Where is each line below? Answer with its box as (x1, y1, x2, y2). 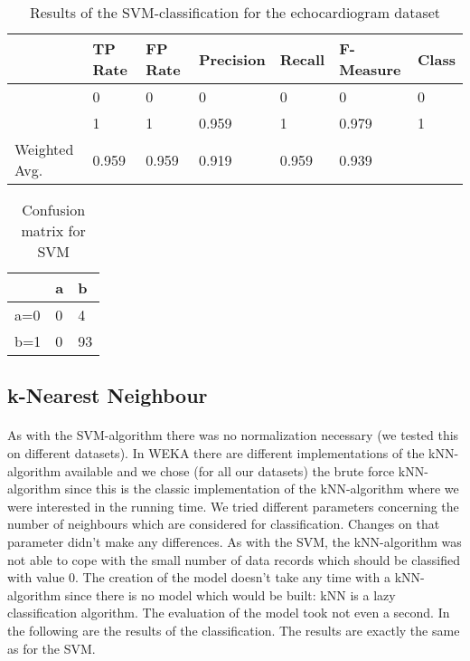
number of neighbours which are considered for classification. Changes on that (7, 514, 440, 533)
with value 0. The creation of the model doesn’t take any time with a (7, 568, 390, 587)
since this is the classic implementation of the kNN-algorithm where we (64, 479, 459, 498)
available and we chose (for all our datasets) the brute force (64, 461, 395, 480)
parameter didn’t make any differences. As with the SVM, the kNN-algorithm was (7, 532, 462, 551)
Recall (279, 48, 325, 70)
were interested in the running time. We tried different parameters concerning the (7, 496, 459, 515)
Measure (339, 59, 401, 80)
